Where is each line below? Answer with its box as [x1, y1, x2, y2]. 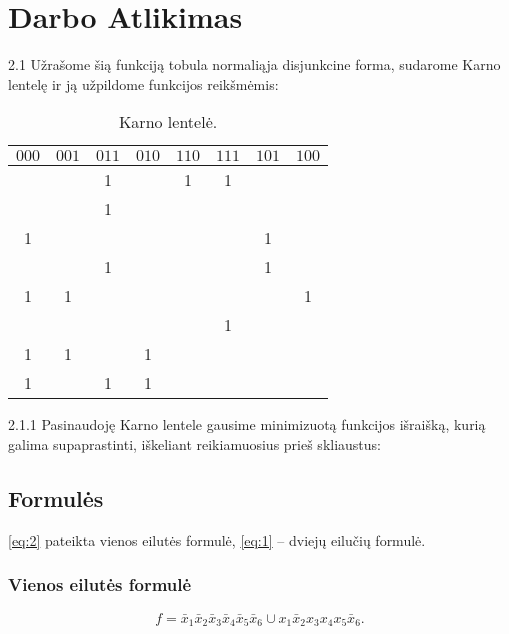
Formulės [8, 482, 104, 513]
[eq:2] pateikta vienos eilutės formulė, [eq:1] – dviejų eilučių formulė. [8, 529, 426, 550]
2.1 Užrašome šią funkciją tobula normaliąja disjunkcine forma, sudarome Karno [8, 54, 501, 75]
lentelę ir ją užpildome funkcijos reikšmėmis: [8, 73, 279, 94]
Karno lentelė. [118, 110, 218, 134]
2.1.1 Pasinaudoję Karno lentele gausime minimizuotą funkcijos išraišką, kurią [8, 414, 486, 435]
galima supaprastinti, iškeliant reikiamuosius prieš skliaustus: [8, 433, 382, 454]
